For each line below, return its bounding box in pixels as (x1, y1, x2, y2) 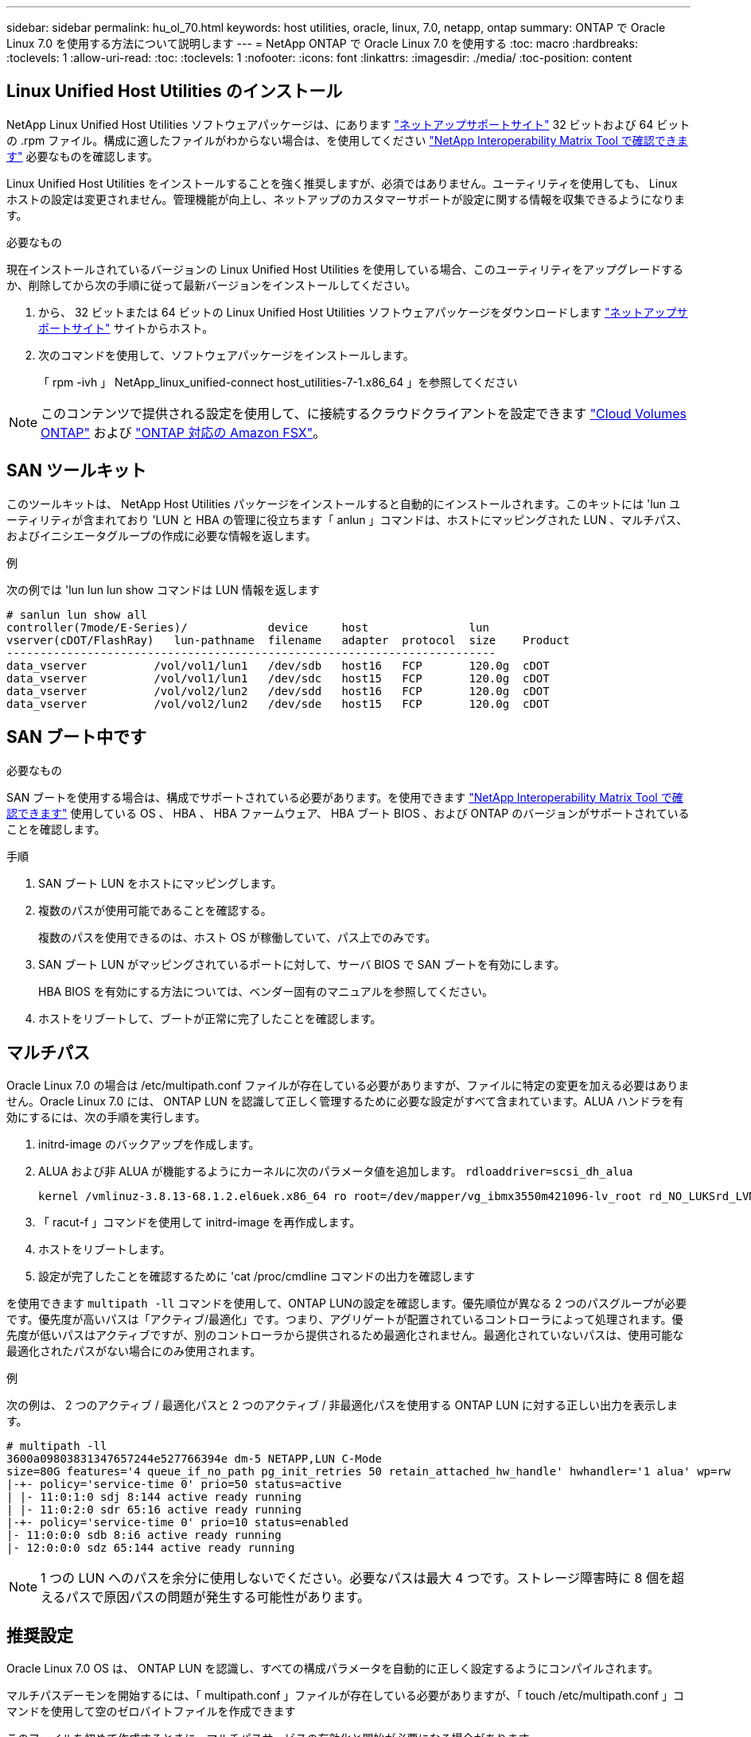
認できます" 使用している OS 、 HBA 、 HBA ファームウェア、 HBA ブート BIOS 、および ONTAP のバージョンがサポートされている (6, 806, 690, 820)
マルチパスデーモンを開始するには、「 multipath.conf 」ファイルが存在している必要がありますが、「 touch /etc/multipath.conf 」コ (6, 1688, 684, 1703)
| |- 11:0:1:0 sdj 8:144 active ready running (6, 1490, 302, 1504)
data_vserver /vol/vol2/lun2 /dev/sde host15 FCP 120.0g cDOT (6, 697, 550, 710)
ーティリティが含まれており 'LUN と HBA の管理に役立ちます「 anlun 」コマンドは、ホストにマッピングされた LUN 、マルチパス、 (6, 512, 688, 527)
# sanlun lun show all (6, 608, 148, 621)
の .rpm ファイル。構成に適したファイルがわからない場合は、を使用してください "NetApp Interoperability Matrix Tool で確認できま (6, 133, 688, 147)
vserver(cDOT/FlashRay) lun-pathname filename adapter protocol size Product (6, 633, 570, 647)
